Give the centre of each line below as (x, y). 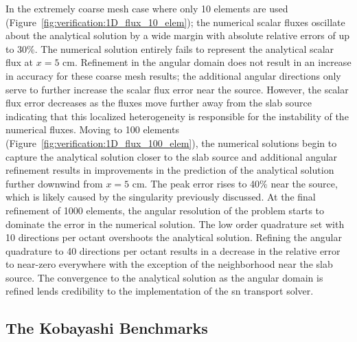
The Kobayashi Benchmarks (107, 328)
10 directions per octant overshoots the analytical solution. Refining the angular (174, 237)
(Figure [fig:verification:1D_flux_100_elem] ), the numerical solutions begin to (171, 142)
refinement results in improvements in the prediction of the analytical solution (170, 170)
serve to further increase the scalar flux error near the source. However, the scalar (177, 89)
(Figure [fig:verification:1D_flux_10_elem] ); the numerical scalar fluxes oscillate (175, 22)
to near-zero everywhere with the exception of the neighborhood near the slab (169, 264)
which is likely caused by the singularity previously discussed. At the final (161, 197)
